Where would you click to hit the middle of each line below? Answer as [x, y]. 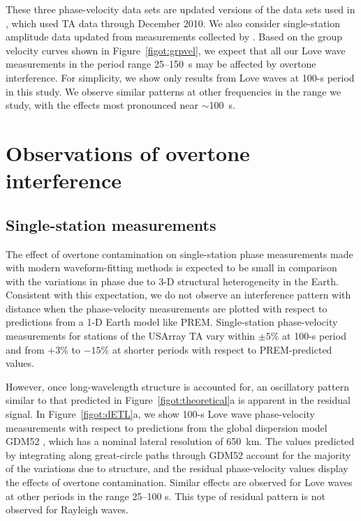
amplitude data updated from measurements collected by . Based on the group [174, 37]
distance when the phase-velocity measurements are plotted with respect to [167, 308]
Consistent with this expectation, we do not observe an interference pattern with [178, 295]
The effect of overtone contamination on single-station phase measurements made [179, 254]
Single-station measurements [111, 224]
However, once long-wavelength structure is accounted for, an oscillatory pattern [177, 386]
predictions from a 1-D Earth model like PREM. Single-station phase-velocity [172, 322]
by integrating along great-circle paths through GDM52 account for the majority [178, 454]
